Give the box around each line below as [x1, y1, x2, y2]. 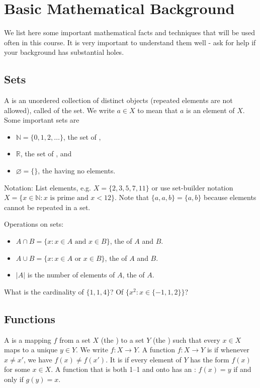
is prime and [50, 195, 89, 202]
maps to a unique [4, 344, 58, 355]
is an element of [186, 105, 235, 115]
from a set [59, 334, 91, 345]
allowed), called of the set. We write [4, 105, 115, 115]
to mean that [137, 105, 178, 115]
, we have [24, 354, 52, 364]
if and [233, 364, 251, 374]
